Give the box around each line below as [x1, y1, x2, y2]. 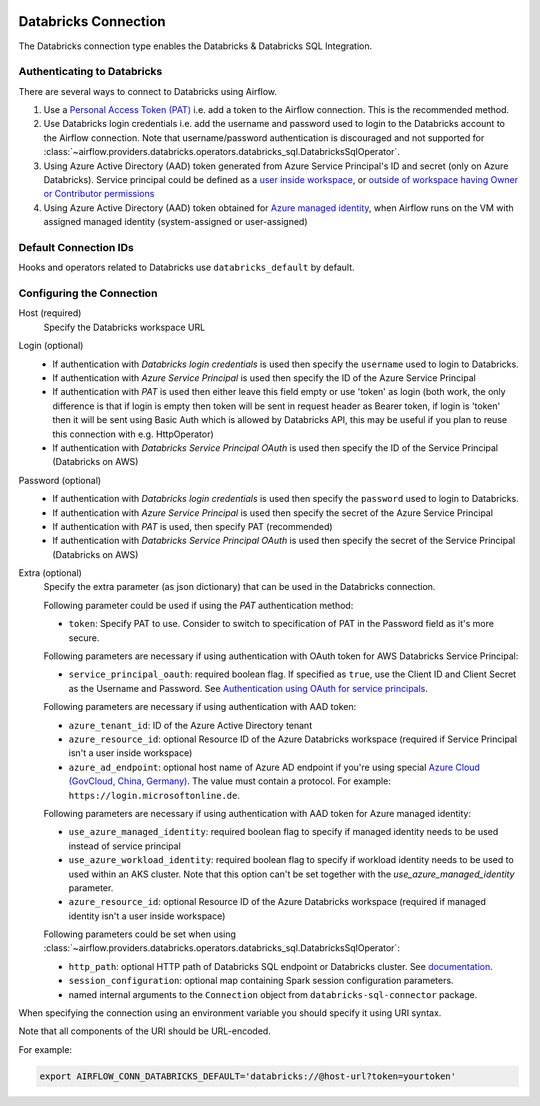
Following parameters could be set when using [43, 928, 237, 940]
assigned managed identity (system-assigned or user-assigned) [43, 216, 309, 228]
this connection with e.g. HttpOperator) [52, 428, 214, 440]
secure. [68, 631, 100, 644]
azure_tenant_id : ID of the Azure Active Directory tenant [68, 719, 313, 731]
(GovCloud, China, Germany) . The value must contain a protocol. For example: [68, 775, 392, 787]
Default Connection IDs [18, 240, 134, 254]
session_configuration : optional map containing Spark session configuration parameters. [68, 975, 454, 987]
